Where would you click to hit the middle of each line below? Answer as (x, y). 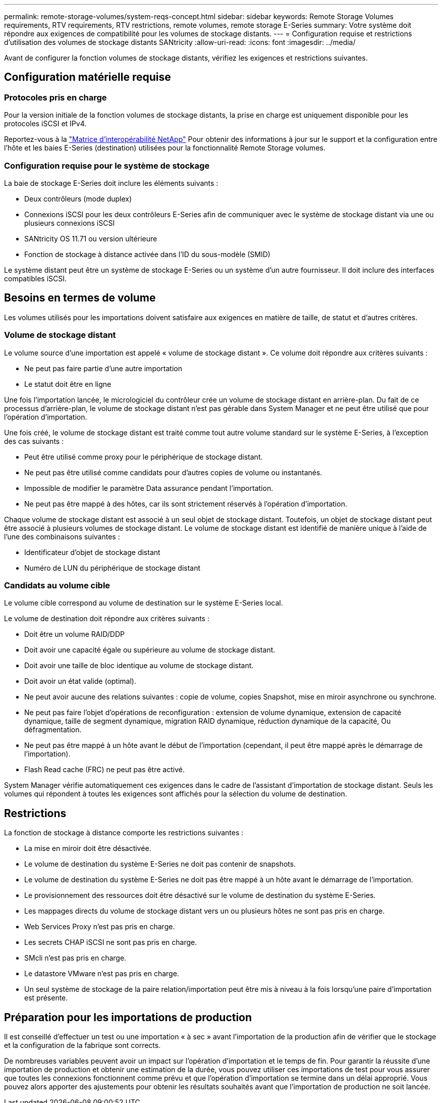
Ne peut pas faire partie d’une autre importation (103, 368)
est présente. (46, 998)
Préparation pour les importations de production (128, 1017)
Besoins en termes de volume (80, 298)
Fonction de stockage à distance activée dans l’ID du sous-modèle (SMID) (147, 254)
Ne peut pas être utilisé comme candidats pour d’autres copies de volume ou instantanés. (173, 472)
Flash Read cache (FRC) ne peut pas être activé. (104, 770)
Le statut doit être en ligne (68, 384)
